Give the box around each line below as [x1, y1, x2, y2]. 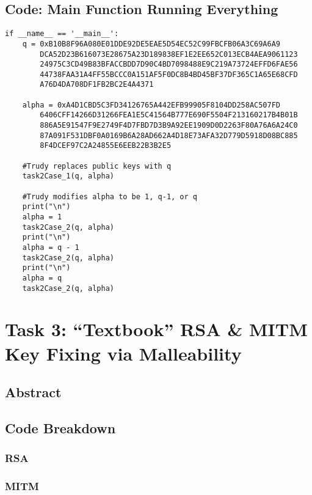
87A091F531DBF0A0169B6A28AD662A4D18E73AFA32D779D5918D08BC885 [40, 131, 298, 140]
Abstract [5, 383, 62, 402]
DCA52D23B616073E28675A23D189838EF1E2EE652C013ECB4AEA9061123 [40, 50, 298, 59]
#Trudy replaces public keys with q [22, 161, 172, 170]
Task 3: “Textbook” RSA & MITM [5, 317, 308, 342]
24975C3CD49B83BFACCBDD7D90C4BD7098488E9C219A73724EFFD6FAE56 [40, 60, 298, 69]
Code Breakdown [5, 419, 116, 437]
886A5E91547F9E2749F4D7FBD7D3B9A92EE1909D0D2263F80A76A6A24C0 [40, 121, 298, 130]
